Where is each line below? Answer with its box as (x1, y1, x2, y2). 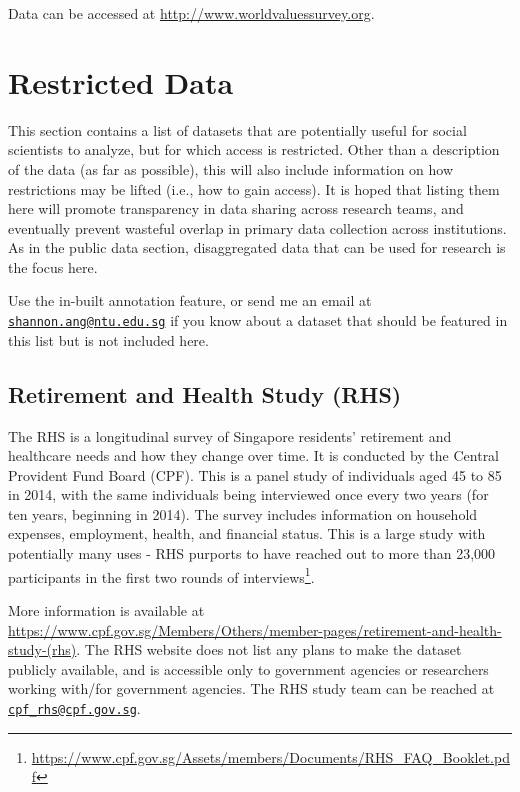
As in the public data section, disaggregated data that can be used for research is (8, 237, 506, 258)
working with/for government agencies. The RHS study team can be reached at (8, 678, 495, 699)
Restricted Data (8, 61, 234, 102)
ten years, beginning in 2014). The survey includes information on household (8, 503, 478, 524)
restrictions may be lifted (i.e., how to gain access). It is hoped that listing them (8, 178, 500, 199)
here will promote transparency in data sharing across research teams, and (8, 198, 464, 219)
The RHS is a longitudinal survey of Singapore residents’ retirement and (8, 425, 452, 446)
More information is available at (8, 599, 205, 620)
